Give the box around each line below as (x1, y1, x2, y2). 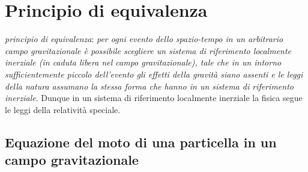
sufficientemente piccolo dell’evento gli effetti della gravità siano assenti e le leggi (5, 67, 303, 80)
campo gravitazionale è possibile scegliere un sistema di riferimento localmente (5, 44, 292, 57)
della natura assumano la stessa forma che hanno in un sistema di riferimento (5, 79, 294, 92)
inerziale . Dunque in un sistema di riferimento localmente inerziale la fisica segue (5, 91, 303, 104)
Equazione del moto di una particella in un (5, 132, 277, 151)
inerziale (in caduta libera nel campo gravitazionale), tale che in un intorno (5, 56, 282, 69)
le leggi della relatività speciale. (5, 103, 121, 115)
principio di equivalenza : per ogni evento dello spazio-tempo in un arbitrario (5, 32, 283, 45)
